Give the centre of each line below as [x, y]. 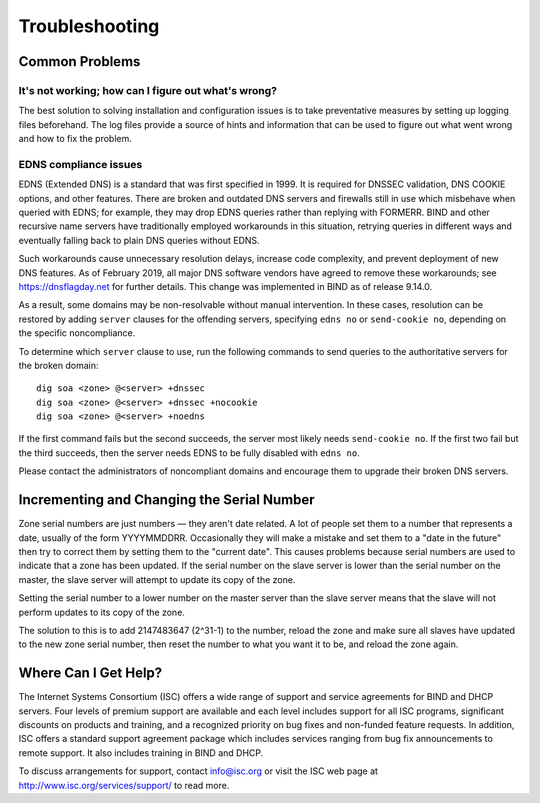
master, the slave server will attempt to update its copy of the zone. [157, 579]
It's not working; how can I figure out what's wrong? [147, 90]
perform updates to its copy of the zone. [101, 612]
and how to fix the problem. [75, 139]
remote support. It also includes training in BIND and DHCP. [141, 752]
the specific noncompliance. [77, 333]
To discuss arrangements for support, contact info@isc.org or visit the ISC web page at [198, 771]
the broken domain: [58, 365]
